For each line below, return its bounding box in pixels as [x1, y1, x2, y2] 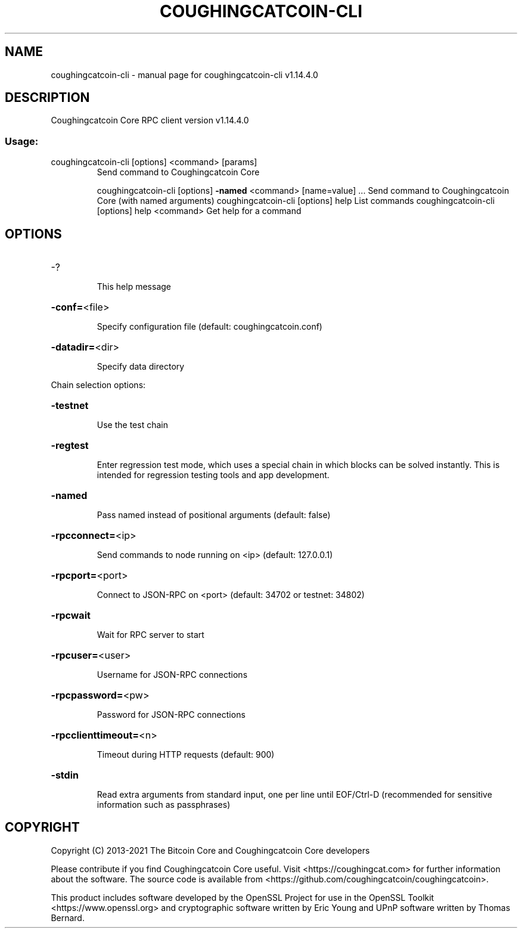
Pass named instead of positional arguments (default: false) [97, 510, 331, 520]
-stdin [51, 769, 79, 782]
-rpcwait [51, 609, 91, 622]
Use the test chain [97, 420, 168, 430]
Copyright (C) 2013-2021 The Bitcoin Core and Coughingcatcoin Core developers [51, 845, 370, 855]
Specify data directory [97, 361, 185, 372]
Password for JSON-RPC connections [97, 709, 246, 720]
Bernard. [51, 912, 85, 923]
